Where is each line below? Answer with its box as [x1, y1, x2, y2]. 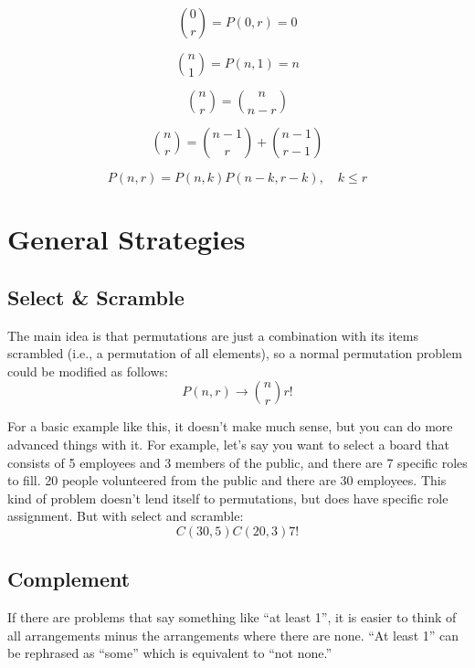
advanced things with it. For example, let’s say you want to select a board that [7, 434, 449, 453]
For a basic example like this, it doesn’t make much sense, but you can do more [7, 417, 453, 436]
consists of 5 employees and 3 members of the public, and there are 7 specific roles [7, 452, 468, 472]
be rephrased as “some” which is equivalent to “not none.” [7, 643, 332, 663]
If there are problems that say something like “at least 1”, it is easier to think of [7, 608, 457, 627]
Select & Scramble [7, 282, 185, 311]
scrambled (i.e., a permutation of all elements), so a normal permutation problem [7, 344, 462, 363]
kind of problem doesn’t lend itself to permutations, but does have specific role [7, 488, 449, 507]
